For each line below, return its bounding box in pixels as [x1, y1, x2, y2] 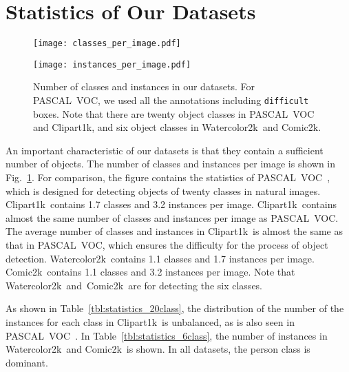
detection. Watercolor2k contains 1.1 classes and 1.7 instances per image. [6, 251, 315, 265]
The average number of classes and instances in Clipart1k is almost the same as [6, 224, 343, 238]
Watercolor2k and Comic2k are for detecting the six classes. [6, 278, 263, 292]
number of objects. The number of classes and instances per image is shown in [6, 156, 336, 171]
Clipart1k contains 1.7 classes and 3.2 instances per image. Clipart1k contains [6, 197, 337, 211]
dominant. [6, 355, 48, 369]
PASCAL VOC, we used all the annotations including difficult [33, 93, 309, 107]
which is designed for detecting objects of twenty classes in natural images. [6, 183, 321, 198]
